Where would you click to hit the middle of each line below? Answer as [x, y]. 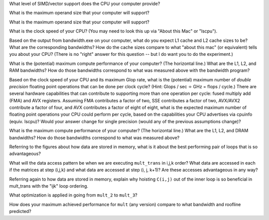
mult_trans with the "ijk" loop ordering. [49, 186]
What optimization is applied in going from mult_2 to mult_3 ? [73, 195]
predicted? [20, 212]
